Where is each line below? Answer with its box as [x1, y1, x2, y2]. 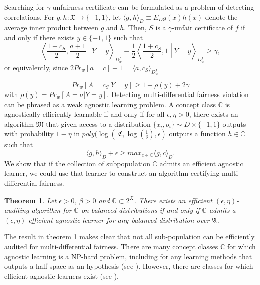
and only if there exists [4, 32, 75, 42]
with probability [4, 128, 54, 139]
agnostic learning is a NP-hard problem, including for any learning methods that [4, 251, 252, 261]
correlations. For [4, 11, 54, 22]
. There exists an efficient [134, 195, 212, 205]
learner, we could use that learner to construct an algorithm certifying [4, 168, 220, 178]
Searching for [4, 2, 45, 12]
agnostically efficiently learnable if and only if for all [4, 109, 165, 119]
